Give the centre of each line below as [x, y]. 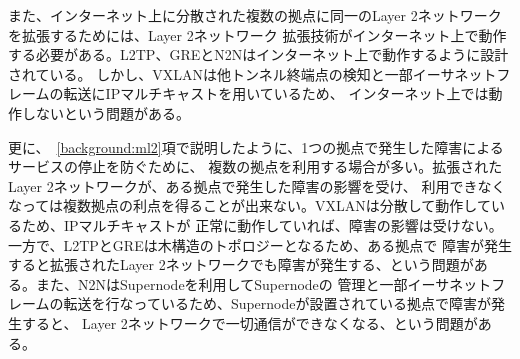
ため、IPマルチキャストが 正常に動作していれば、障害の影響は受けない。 [262, 224]
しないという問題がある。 [105, 112]
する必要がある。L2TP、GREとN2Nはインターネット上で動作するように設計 [258, 54]
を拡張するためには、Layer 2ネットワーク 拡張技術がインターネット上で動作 [257, 34]
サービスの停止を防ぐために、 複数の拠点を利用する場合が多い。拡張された [255, 166]
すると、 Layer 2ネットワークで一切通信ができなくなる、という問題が [249, 322]
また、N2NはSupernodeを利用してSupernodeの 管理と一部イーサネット [263, 283]
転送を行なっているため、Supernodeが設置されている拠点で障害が [277, 303]
